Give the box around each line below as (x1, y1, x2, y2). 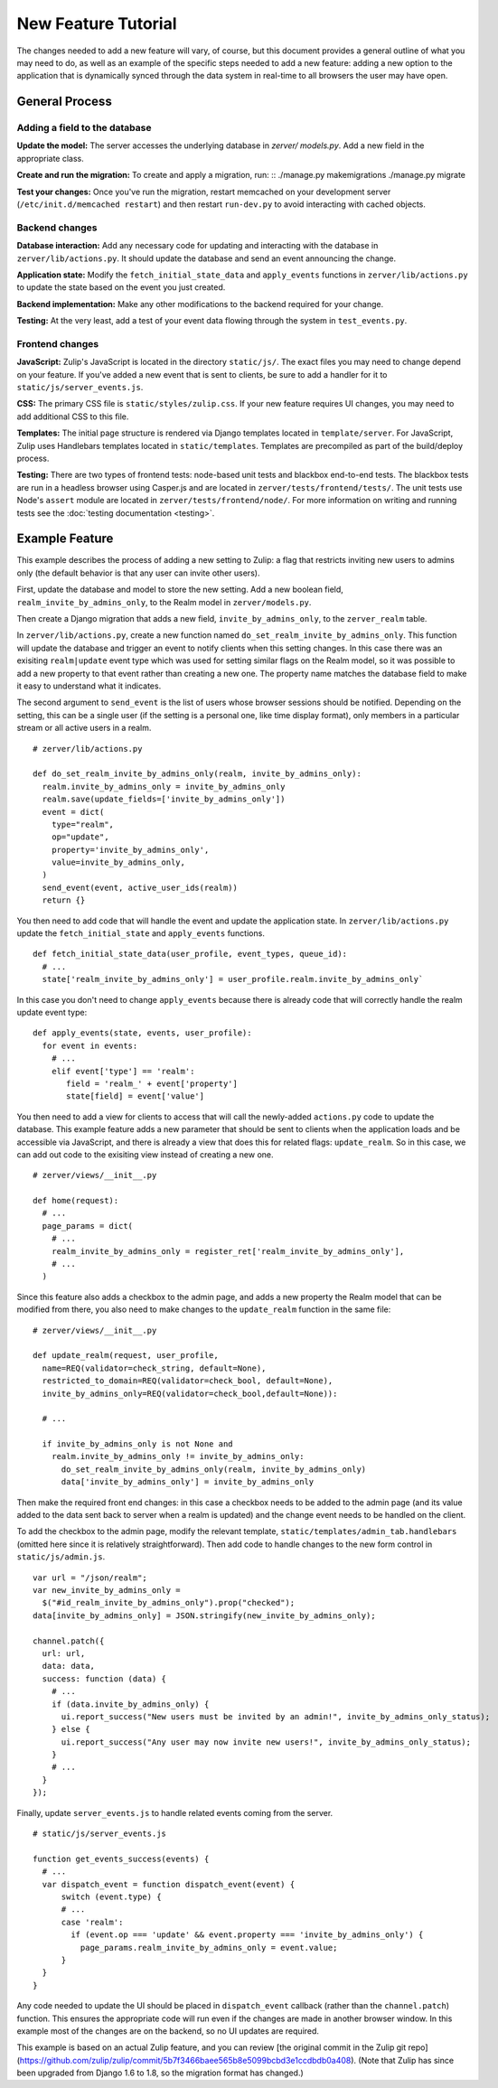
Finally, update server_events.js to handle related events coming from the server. (16, 1807, 334, 1818)
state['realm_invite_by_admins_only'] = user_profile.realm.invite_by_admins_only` (42, 974, 424, 985)
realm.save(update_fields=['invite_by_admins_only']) (42, 794, 286, 804)
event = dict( (42, 807, 105, 817)
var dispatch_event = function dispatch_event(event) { (42, 1879, 296, 1889)
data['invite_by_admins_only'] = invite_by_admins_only (61, 1477, 315, 1487)
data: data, (42, 1661, 95, 1671)
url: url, (42, 1648, 86, 1658)
